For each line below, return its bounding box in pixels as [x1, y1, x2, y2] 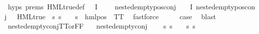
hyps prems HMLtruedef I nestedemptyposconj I [7, 1, 193, 11]
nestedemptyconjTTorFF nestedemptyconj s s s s [7, 21, 195, 31]
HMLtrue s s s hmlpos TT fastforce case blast [17, 11, 216, 21]
